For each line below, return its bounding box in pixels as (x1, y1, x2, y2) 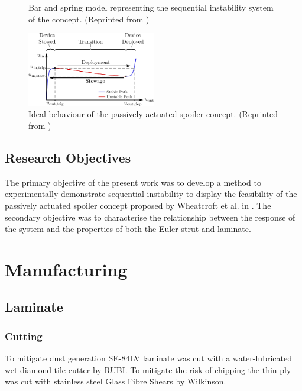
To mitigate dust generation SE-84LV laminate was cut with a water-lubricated (5, 352, 292, 364)
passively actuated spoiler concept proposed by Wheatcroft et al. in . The (5, 199, 271, 211)
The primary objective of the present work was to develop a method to (5, 176, 261, 188)
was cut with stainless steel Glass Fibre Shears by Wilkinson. (5, 375, 226, 387)
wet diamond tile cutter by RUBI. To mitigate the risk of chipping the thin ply (5, 363, 291, 376)
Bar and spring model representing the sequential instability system (28, 1, 274, 13)
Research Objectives (5, 148, 131, 166)
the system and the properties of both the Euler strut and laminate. (5, 222, 251, 235)
